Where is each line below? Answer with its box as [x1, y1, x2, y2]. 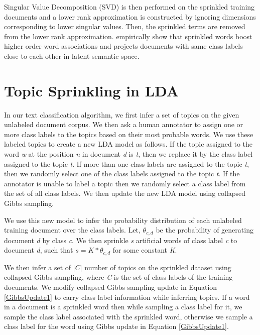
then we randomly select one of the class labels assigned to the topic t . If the [4, 168, 240, 179]
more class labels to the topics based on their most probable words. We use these [4, 129, 253, 139]
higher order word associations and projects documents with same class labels [4, 41, 243, 51]
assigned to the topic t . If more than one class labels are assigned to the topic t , [4, 158, 249, 169]
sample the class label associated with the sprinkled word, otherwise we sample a [4, 311, 253, 321]
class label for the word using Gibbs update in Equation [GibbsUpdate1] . [4, 321, 229, 331]
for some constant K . [112, 245, 177, 255]
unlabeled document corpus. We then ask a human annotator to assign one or [4, 119, 243, 130]
